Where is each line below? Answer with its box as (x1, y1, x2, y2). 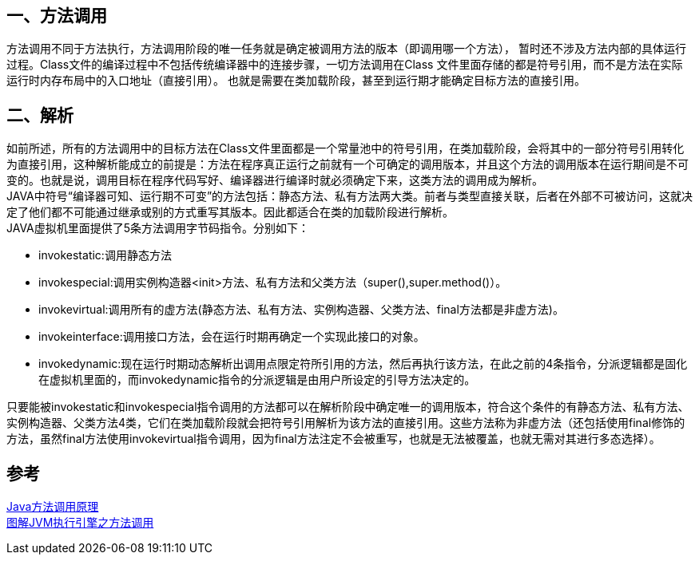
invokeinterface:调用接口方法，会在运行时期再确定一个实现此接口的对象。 (38, 330, 425, 344)
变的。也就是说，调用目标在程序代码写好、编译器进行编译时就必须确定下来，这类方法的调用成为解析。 (6, 173, 543, 188)
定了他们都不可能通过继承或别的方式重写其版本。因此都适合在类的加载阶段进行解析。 (6, 205, 454, 219)
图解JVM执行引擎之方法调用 (6, 516, 154, 530)
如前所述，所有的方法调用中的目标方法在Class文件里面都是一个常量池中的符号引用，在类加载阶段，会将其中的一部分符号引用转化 (6, 141, 685, 156)
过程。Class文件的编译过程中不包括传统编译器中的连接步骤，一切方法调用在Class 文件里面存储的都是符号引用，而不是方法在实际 (6, 57, 683, 72)
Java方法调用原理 (6, 500, 99, 514)
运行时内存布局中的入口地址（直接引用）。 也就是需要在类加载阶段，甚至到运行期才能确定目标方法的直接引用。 (6, 73, 586, 88)
